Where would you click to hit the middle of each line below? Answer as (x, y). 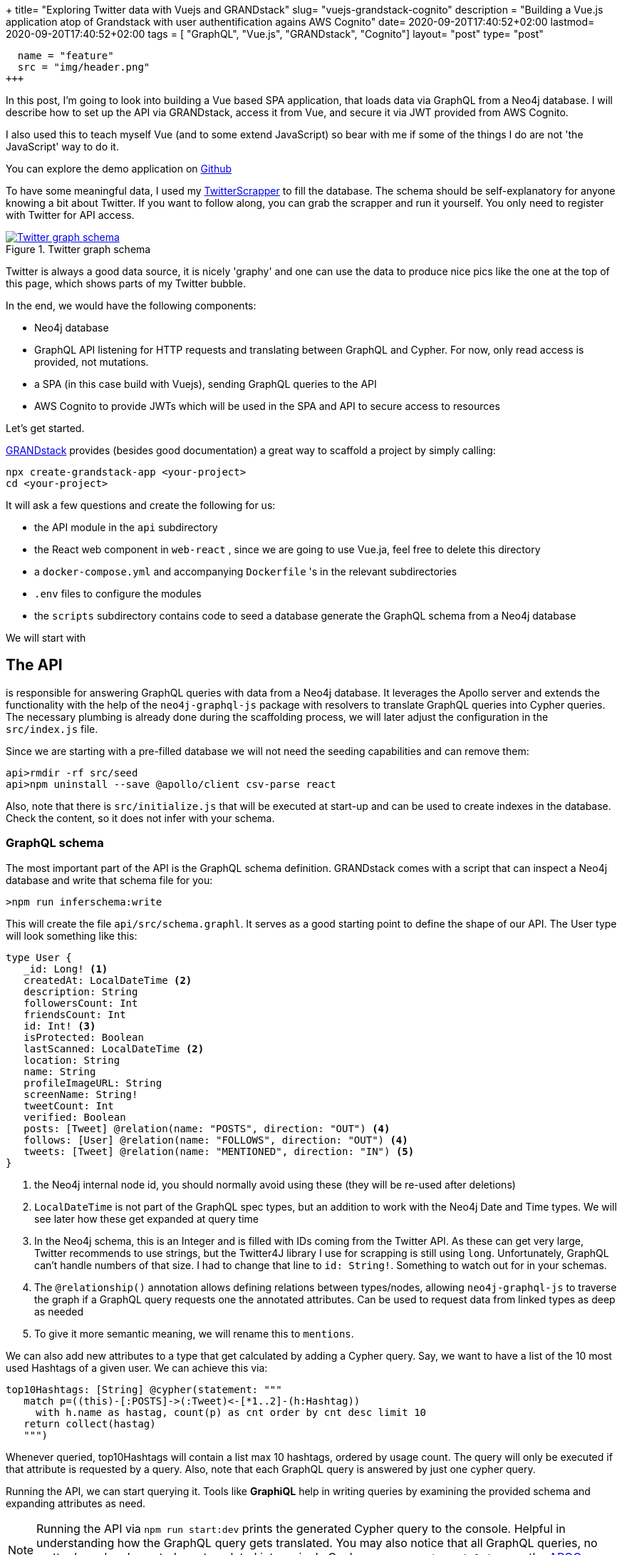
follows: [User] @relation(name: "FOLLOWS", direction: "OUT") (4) (216, 1140)
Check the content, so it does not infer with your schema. (140, 818)
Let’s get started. (45, 428)
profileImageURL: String (93, 1083)
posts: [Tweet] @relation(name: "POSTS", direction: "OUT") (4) (207, 1128)
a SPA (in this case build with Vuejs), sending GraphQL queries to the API (206, 384)
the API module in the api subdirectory (126, 527)
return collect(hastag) (90, 1423)
